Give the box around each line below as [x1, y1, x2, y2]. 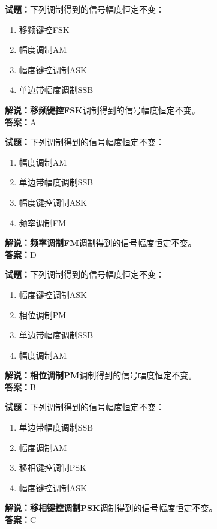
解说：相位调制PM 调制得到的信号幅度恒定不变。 [5, 369, 197, 381]
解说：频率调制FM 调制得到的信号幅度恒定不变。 [5, 236, 197, 249]
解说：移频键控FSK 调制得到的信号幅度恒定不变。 [5, 103, 200, 116]
